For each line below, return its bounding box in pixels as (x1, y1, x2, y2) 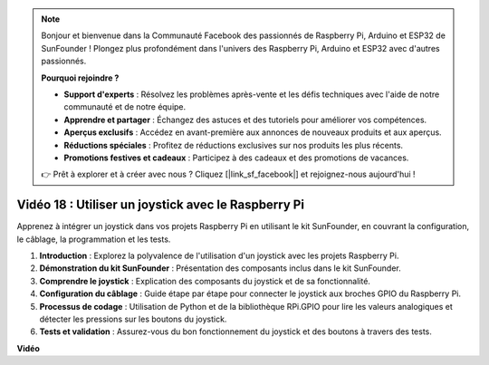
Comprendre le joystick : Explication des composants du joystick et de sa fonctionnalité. (39, 275, 371, 286)
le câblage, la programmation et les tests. (16, 234, 171, 245)
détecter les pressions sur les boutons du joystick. (39, 313, 227, 324)
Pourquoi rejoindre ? (41, 72, 120, 83)
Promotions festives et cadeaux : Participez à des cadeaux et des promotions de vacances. (63, 152, 409, 163)
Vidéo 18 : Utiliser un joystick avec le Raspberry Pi (16, 197, 305, 213)
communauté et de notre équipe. (63, 101, 187, 112)
